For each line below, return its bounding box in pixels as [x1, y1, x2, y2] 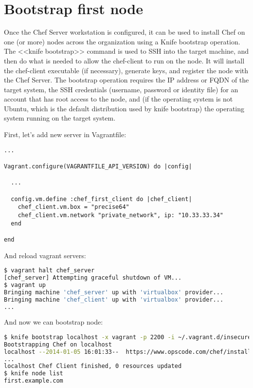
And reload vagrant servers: [4, 250, 86, 260]
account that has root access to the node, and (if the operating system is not [4, 94, 233, 104]
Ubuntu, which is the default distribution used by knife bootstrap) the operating [4, 103, 245, 113]
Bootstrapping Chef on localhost [4, 341, 112, 348]
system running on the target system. [4, 113, 116, 123]
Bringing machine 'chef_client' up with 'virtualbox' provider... [4, 296, 224, 303]
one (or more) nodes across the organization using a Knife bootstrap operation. [4, 36, 240, 46]
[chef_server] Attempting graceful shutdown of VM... [4, 274, 182, 281]
